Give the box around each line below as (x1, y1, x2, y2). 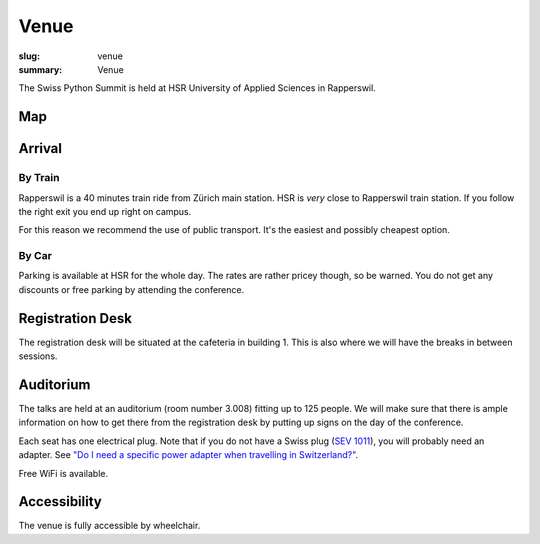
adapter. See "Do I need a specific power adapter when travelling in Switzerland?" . (18, 449, 359, 461)
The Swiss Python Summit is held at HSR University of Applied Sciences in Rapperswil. (18, 82, 377, 94)
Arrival (18, 140, 62, 157)
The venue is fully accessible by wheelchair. (18, 520, 201, 532)
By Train (18, 171, 60, 185)
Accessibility (18, 493, 102, 510)
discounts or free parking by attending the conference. (18, 283, 245, 295)
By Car (18, 249, 52, 263)
